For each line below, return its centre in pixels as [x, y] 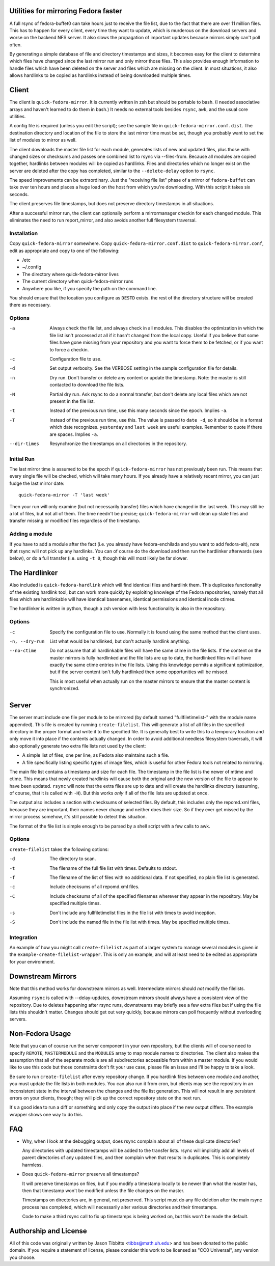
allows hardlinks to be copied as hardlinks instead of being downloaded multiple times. [100, 75]
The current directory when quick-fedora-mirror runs [78, 281]
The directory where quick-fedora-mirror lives [71, 274]
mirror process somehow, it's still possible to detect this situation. [78, 817]
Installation [24, 233]
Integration [23, 937]
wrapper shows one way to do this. [46, 1114]
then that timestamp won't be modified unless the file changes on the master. [103, 1190]
